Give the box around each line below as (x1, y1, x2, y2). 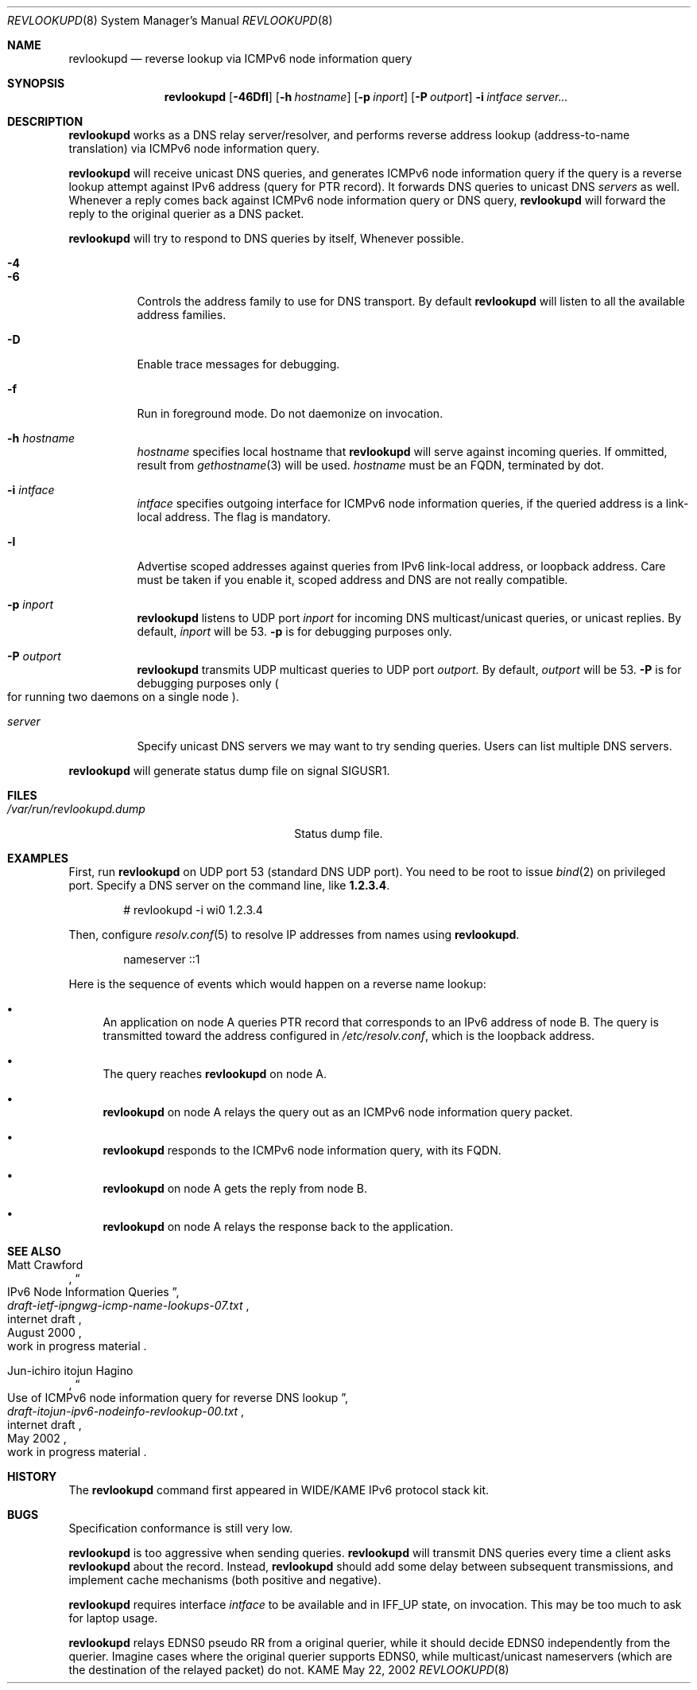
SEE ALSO (7, 1244, 61, 1258)
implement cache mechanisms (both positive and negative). (68, 1573, 381, 1587)
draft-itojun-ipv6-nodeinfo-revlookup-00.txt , (7, 1404, 245, 1418)
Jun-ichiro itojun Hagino (7, 1364, 134, 1377)
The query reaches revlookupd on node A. (103, 1067, 327, 1081)
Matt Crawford (7, 1258, 83, 1271)
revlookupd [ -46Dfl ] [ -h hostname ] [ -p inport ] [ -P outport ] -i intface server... (164, 90, 568, 103)
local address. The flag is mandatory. (137, 510, 331, 524)
